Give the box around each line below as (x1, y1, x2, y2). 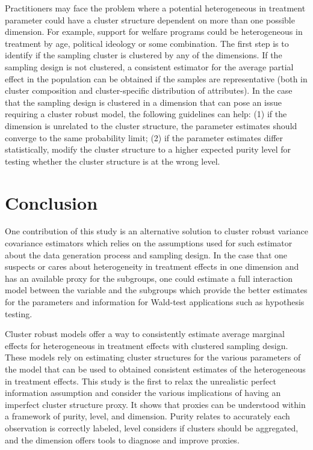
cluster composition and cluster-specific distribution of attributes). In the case (5, 84, 293, 97)
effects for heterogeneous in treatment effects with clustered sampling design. (5, 339, 288, 351)
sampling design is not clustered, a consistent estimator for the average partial (5, 60, 294, 73)
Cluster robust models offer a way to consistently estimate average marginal (5, 327, 285, 340)
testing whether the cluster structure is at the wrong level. (5, 154, 220, 167)
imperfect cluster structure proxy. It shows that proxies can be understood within (5, 398, 306, 410)
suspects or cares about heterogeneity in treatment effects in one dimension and (5, 260, 299, 273)
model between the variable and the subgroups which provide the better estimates (5, 284, 308, 296)
